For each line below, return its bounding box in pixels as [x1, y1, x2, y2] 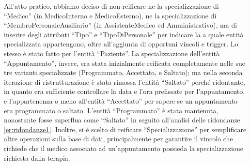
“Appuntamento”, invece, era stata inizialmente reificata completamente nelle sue [4, 58, 245, 68]
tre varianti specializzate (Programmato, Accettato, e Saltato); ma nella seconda [4, 67, 243, 77]
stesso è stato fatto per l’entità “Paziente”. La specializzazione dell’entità [4, 48, 219, 58]
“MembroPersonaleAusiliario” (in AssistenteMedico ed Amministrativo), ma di [4, 20, 237, 30]
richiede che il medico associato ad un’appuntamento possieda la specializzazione [4, 143, 243, 153]
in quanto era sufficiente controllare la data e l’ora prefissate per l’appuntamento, [4, 86, 245, 96]
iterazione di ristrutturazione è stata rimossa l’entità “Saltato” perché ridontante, [4, 76, 245, 87]
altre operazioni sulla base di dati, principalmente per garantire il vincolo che [4, 134, 233, 144]
